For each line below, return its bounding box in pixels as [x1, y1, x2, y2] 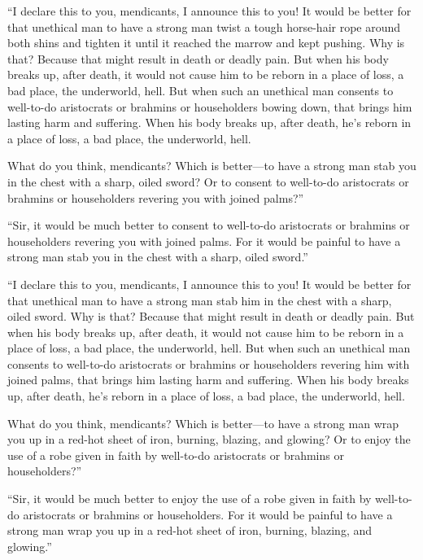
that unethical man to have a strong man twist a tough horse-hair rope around [7, 18, 401, 35]
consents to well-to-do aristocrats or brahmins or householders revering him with [7, 355, 410, 372]
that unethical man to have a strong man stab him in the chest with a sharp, [7, 291, 392, 308]
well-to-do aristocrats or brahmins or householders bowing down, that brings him [7, 98, 412, 115]
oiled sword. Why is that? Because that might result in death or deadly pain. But [7, 308, 415, 325]
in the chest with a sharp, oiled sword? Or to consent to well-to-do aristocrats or [7, 173, 409, 190]
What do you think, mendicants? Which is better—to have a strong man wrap [7, 414, 399, 431]
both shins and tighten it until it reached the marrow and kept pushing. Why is [7, 34, 405, 51]
